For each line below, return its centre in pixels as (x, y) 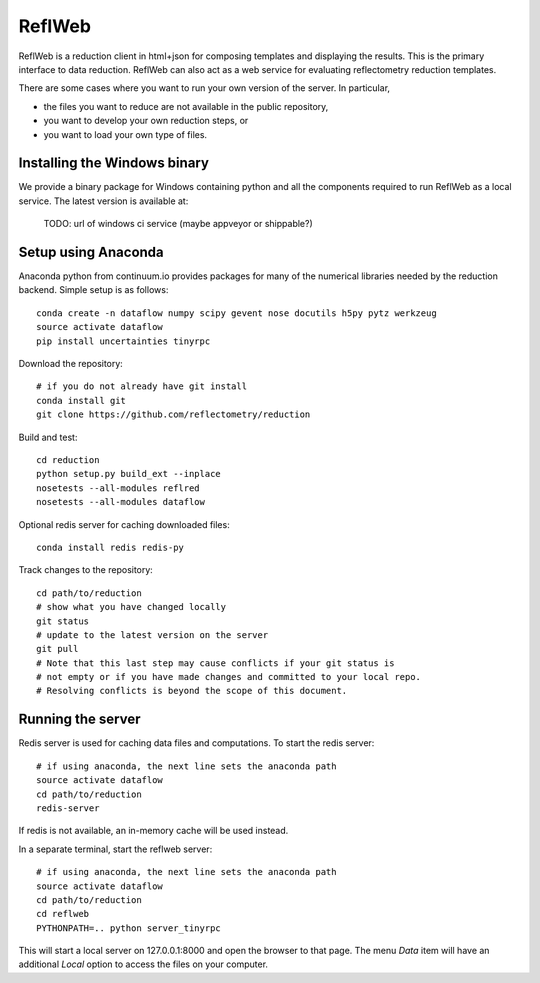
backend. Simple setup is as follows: (93, 290)
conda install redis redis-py (110, 547)
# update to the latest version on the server (152, 634)
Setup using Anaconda (91, 252)
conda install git (81, 400)
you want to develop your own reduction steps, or (146, 121)
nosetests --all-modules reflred (118, 488)
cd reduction (68, 460)
